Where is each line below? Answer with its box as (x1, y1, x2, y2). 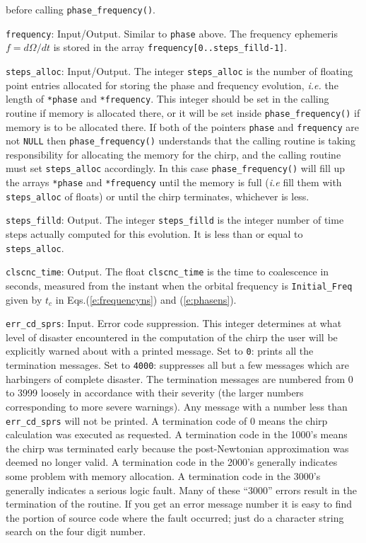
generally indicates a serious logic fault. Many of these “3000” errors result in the (6, 482, 357, 497)
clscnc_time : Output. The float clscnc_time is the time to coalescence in (6, 264, 329, 279)
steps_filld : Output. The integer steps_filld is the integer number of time (6, 212, 344, 227)
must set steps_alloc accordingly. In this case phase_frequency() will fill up (6, 161, 346, 176)
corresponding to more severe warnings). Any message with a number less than (6, 399, 348, 413)
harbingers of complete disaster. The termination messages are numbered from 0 (6, 371, 353, 386)
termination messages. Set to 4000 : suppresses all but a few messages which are (6, 358, 349, 372)
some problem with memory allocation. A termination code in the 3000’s (6, 469, 321, 483)
